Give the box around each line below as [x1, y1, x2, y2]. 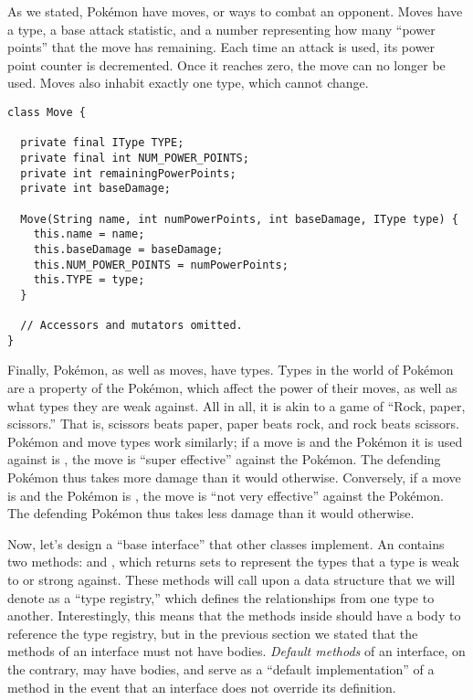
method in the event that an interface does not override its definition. [7, 677, 396, 696]
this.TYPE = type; [33, 273, 145, 287]
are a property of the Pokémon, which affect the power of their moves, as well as [7, 378, 457, 398]
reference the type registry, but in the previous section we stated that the [7, 623, 418, 642]
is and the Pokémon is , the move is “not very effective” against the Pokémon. [7, 485, 444, 504]
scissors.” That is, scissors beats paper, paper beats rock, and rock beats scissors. [7, 414, 459, 433]
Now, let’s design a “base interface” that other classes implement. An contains [7, 534, 445, 553]
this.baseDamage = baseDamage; [33, 242, 224, 256]
